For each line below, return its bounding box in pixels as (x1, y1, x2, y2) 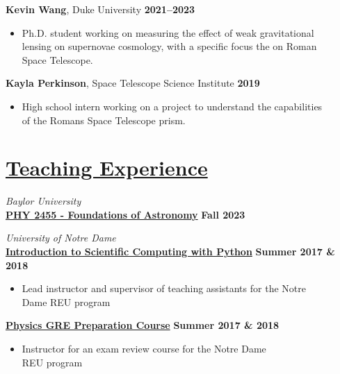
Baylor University (6, 194, 81, 208)
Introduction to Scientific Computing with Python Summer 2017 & (6, 244, 335, 259)
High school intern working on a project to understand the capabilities (22, 99, 323, 113)
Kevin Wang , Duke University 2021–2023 (6, 2, 195, 16)
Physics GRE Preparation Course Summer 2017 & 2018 (6, 318, 280, 332)
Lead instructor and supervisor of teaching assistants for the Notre (22, 281, 306, 296)
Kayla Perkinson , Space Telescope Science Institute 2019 (6, 76, 260, 90)
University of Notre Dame (6, 230, 116, 245)
